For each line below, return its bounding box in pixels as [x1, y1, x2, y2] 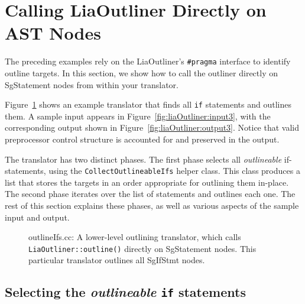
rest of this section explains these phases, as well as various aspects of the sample [5, 199, 299, 212]
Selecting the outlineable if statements [5, 283, 246, 301]
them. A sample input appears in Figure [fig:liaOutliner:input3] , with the [5, 109, 271, 122]
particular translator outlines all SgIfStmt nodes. [28, 254, 205, 266]
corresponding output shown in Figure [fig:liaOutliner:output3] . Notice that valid [5, 121, 300, 134]
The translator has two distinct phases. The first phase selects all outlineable [5, 153, 282, 165]
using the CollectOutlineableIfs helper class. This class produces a [48, 164, 300, 177]
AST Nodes [5, 21, 101, 45]
